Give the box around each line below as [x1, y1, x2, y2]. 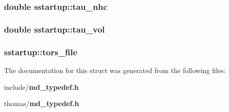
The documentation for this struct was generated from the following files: [4, 65, 226, 75]
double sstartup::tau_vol [4, 23, 105, 35]
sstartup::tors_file [4, 45, 78, 58]
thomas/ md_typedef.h [4, 98, 79, 109]
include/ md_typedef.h [4, 81, 79, 92]
